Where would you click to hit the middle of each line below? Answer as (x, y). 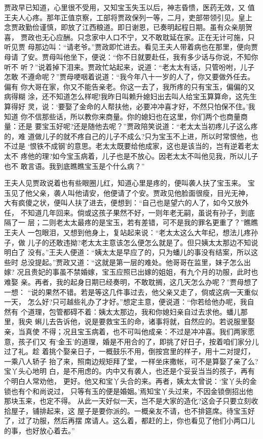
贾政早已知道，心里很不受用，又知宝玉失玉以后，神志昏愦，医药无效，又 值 (129, 7)
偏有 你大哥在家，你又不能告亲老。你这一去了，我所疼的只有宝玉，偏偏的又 (129, 86)
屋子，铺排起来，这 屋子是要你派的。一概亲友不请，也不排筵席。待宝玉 (129, 410)
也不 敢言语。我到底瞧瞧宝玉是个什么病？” (74, 166)
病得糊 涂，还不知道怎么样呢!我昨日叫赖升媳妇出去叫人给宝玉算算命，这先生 (130, 96)
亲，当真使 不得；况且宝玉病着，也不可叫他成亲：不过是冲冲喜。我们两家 (126, 331)
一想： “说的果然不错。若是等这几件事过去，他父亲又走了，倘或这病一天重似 (131, 292)
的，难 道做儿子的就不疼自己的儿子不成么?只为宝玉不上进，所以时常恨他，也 (131, 136)
